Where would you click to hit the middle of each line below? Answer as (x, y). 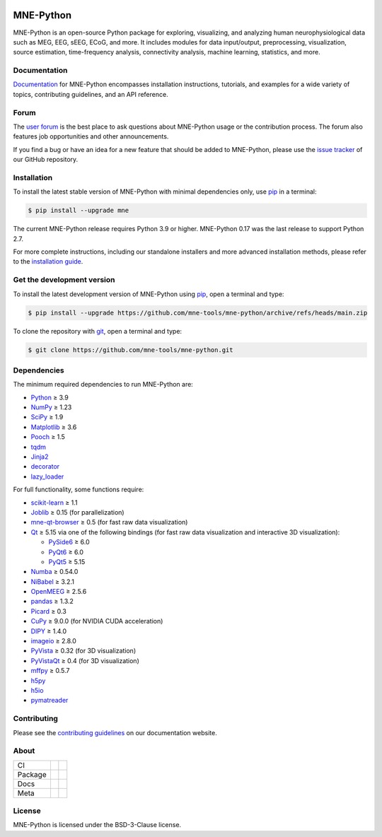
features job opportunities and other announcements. (91, 136)
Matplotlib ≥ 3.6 (54, 427)
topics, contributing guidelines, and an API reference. (91, 94)
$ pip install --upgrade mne (79, 211)
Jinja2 (40, 457)
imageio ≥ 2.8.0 (54, 641)
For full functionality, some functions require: (79, 490)
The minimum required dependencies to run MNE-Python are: (103, 385)
